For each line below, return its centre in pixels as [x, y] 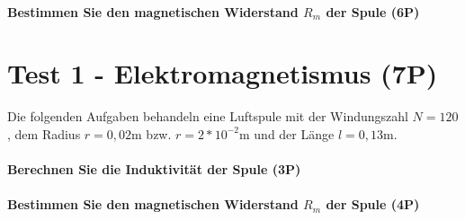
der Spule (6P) [373, 11]
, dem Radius [44, 133]
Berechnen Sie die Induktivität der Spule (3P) [154, 169]
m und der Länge [287, 133]
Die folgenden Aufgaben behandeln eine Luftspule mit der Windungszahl [208, 116]
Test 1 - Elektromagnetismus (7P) [223, 73]
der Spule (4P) [373, 204]
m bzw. [152, 133]
